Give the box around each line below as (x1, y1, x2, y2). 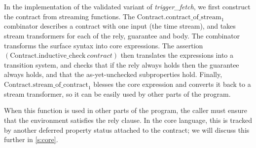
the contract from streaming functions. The (4, 11, 135, 21)
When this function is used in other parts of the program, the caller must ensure (4, 105, 248, 115)
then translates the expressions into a (120, 50, 234, 60)
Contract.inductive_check (10, 52, 86, 60)
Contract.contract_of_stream (137, 13, 221, 21)
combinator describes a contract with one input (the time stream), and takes (4, 21, 236, 31)
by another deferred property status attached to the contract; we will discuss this (4, 124, 250, 135)
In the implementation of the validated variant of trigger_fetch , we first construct (4, 1, 251, 11)
